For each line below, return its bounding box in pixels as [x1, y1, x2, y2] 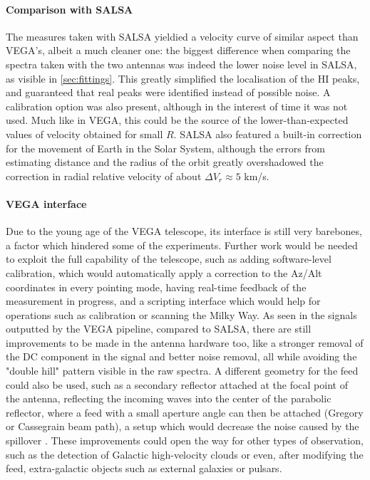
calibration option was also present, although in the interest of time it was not [6, 98, 348, 113]
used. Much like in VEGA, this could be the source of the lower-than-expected [6, 113, 349, 127]
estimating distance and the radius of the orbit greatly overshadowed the [6, 155, 324, 169]
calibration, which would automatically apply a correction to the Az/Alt [6, 265, 322, 280]
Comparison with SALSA [6, 1, 133, 16]
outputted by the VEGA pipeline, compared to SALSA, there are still [6, 321, 312, 336]
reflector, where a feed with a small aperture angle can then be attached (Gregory [6, 405, 364, 419]
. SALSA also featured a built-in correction [173, 126, 362, 141]
